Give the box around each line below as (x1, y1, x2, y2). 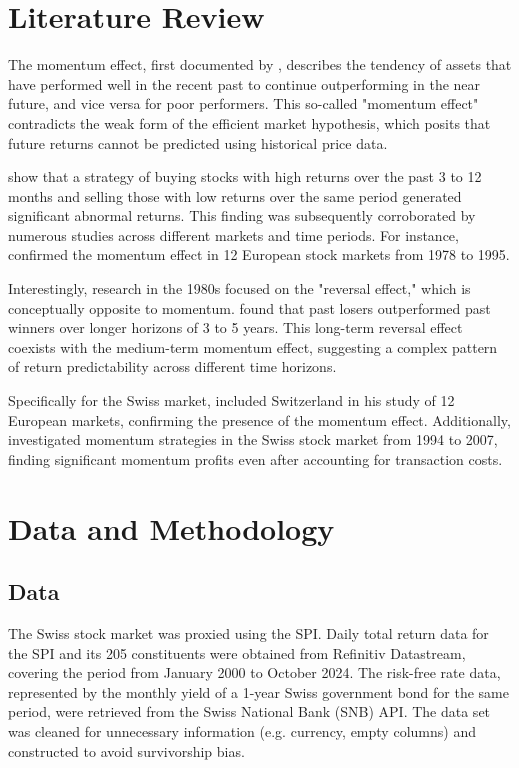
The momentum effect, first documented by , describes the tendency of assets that (8, 54, 512, 75)
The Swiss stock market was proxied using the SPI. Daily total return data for (8, 622, 489, 643)
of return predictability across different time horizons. (8, 356, 337, 377)
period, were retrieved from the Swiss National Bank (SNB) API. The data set (8, 701, 491, 722)
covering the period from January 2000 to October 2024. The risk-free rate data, (8, 662, 501, 683)
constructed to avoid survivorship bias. (8, 740, 245, 761)
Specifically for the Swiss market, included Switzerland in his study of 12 (8, 390, 455, 411)
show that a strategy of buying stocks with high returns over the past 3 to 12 (8, 166, 482, 187)
